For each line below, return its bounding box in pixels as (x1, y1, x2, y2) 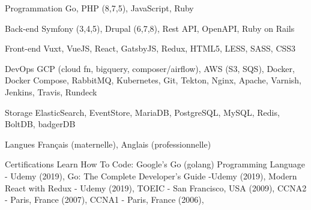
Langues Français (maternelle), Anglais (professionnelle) (5, 137, 211, 150)
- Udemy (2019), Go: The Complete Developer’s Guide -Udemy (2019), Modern (5, 169, 297, 182)
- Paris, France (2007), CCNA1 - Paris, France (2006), (5, 193, 204, 206)
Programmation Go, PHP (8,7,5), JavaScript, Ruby (5, 2, 194, 14)
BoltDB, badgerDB (5, 118, 76, 130)
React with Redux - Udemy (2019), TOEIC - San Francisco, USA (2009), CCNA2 (5, 181, 307, 194)
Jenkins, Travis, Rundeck (5, 85, 97, 98)
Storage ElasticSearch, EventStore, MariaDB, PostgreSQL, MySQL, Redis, (5, 106, 280, 118)
